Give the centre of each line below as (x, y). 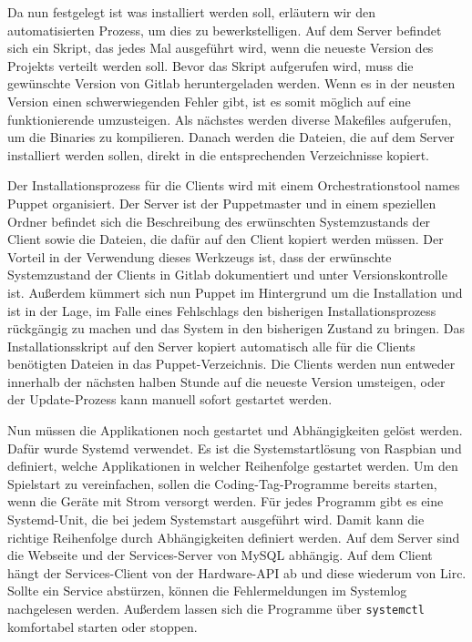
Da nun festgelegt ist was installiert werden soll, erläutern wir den (192, 12)
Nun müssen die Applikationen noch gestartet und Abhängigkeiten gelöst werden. (235, 430)
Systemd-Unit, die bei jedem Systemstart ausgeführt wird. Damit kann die (216, 520)
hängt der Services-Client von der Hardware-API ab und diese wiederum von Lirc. (237, 572)
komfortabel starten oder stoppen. (103, 626)
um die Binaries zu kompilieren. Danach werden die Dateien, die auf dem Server (231, 137)
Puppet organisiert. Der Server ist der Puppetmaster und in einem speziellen (222, 203)
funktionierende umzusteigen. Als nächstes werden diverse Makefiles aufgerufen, (230, 119)
